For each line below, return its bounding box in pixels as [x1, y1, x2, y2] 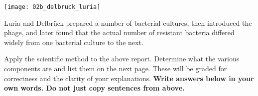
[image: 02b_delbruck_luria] [4, 3, 101, 10]
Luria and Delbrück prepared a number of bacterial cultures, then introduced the [4, 17, 252, 28]
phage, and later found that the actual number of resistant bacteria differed [4, 27, 235, 38]
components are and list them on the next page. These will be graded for [4, 63, 227, 74]
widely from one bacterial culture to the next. [4, 37, 143, 47]
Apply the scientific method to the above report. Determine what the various [4, 53, 240, 64]
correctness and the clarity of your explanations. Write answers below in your [4, 73, 254, 83]
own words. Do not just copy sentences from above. [4, 83, 185, 93]
